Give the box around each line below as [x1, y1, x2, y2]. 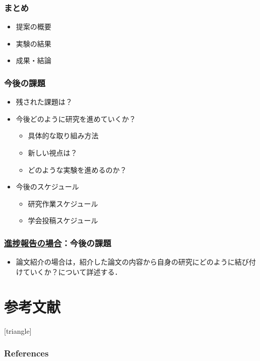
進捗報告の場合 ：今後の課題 [4, 236, 111, 249]
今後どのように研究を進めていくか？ [16, 113, 136, 124]
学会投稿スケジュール [28, 215, 98, 226]
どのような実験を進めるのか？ [28, 164, 127, 175]
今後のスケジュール [16, 181, 79, 192]
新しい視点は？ [28, 147, 78, 158]
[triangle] [4, 325, 32, 336]
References [4, 347, 49, 359]
